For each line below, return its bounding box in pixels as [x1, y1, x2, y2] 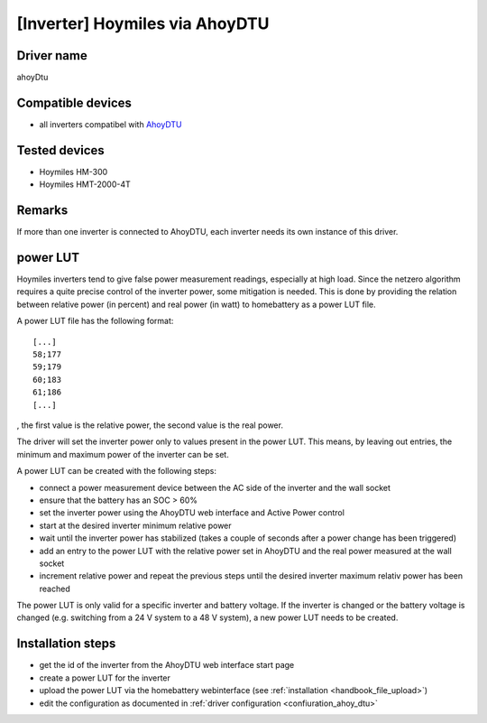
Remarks [16, 203, 69, 218]
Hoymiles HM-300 [39, 166, 108, 177]
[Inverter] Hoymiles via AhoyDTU [16, 14, 270, 33]
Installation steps [16, 636, 116, 652]
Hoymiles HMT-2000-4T [39, 179, 131, 190]
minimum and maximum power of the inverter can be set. [16, 449, 229, 459]
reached [39, 583, 71, 594]
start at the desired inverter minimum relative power [39, 520, 232, 531]
